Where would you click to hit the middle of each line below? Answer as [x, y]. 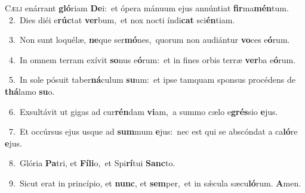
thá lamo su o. [30, 91]
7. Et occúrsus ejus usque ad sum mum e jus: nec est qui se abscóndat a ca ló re [153, 131]
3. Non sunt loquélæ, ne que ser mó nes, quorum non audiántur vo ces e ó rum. [149, 40]
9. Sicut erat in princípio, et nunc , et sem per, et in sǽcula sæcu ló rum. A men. [155, 183]
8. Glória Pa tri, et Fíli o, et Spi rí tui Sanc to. [92, 163]
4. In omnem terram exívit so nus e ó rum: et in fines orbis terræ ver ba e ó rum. [152, 59]
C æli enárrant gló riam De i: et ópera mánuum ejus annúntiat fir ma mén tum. [147, 8]
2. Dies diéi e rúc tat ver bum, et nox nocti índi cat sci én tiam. [122, 19]
